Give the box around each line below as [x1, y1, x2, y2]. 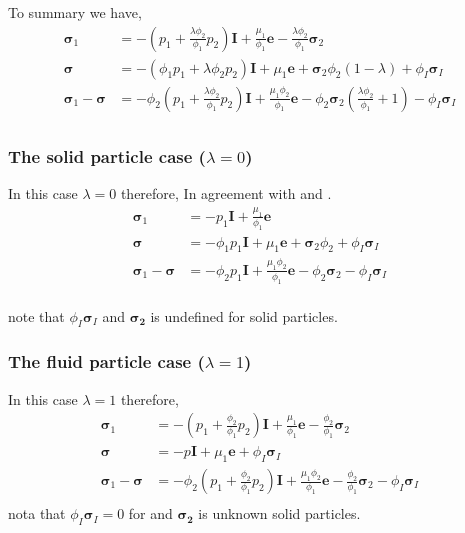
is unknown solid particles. [198, 503, 361, 524]
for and [128, 503, 173, 524]
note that [8, 305, 65, 326]
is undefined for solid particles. [150, 305, 338, 326]
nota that [8, 503, 66, 524]
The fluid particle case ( [8, 349, 205, 374]
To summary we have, [8, 2, 142, 22]
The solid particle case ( [8, 143, 206, 168]
